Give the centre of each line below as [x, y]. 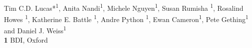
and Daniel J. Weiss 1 [35, 30]
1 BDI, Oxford [26, 40]
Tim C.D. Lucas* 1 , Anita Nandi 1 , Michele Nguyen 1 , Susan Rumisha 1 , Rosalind [124, 7]
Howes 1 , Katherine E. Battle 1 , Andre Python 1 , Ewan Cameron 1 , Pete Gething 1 [126, 18]
